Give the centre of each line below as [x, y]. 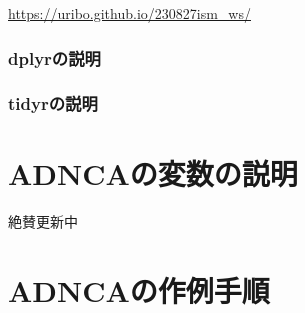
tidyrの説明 [53, 103]
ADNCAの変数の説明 [153, 173]
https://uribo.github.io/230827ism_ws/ [129, 13]
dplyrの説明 [54, 57]
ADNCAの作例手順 [139, 290]
